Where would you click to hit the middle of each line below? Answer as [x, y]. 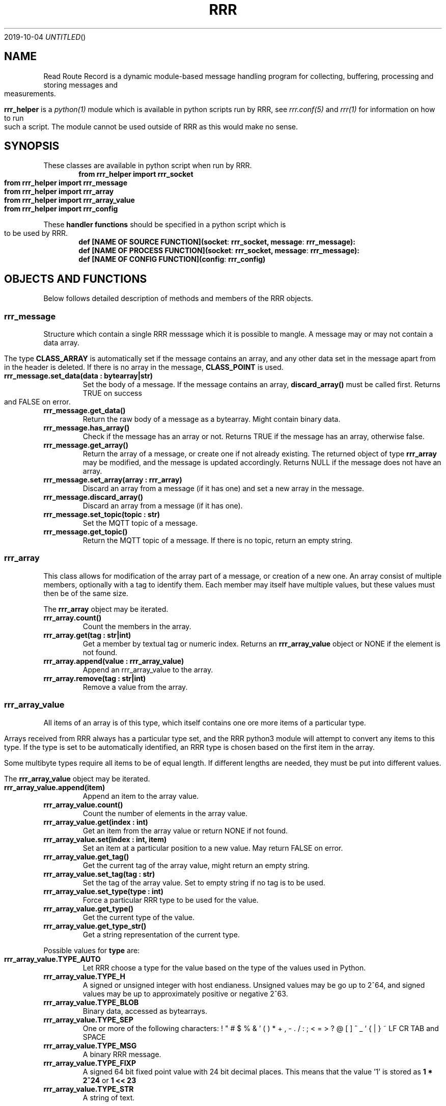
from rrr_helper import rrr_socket [136, 174]
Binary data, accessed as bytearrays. [145, 1011]
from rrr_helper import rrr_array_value [69, 200]
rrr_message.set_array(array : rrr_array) [113, 480]
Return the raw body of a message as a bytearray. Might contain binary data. [212, 419]
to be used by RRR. [36, 233]
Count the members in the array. [137, 626]
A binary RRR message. [122, 1054]
